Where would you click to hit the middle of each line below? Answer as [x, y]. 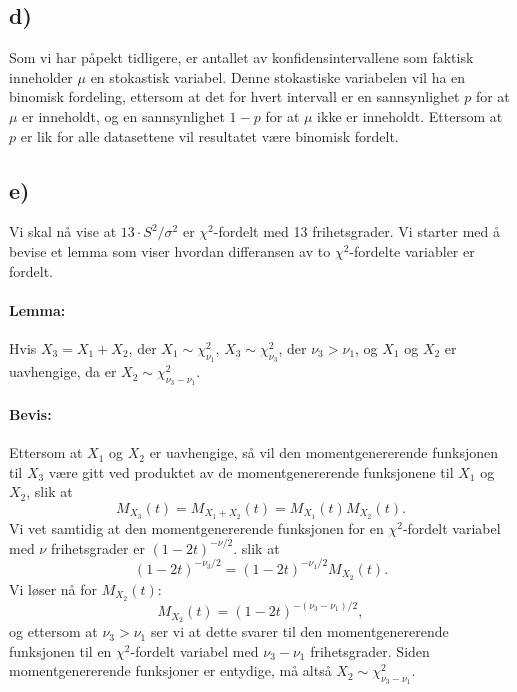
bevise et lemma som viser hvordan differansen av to [170, 250]
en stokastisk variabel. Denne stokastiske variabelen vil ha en [278, 76]
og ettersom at [53, 631]
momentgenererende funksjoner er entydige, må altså [170, 670]
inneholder [41, 76]
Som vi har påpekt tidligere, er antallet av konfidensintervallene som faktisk [241, 57]
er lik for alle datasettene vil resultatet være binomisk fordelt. [209, 135]
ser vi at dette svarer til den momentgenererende [299, 631]
